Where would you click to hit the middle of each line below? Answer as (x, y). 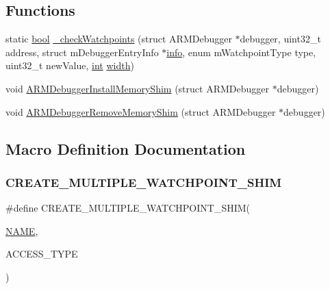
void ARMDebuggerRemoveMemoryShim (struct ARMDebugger (141, 111)
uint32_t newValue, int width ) (70, 65)
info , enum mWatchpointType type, (241, 52)
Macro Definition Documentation (126, 148)
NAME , (22, 230)
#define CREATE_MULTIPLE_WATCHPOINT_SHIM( (128, 208)
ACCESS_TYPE (42, 254)
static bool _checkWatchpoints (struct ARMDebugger (119, 39)
